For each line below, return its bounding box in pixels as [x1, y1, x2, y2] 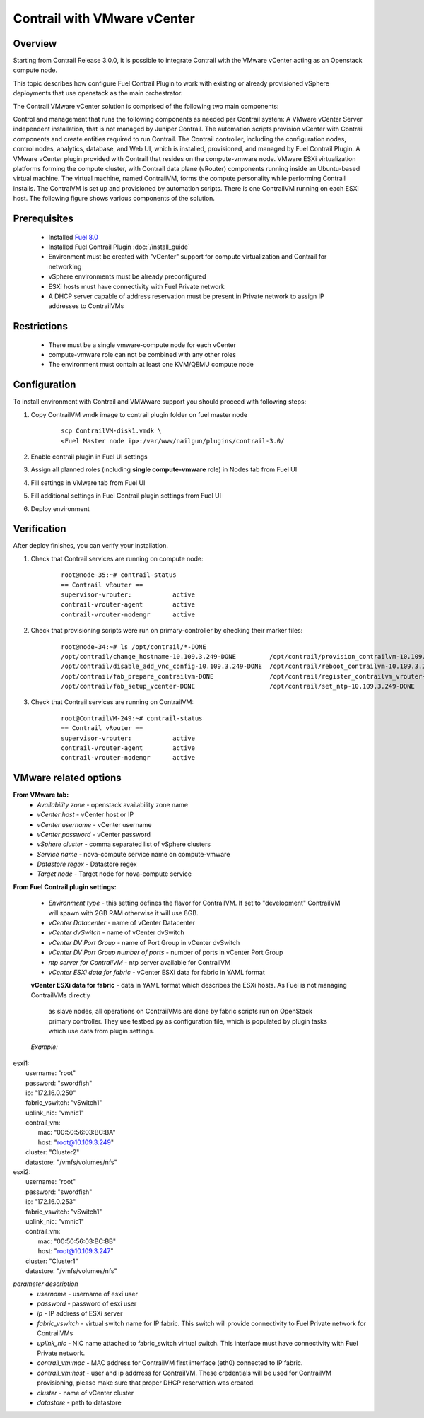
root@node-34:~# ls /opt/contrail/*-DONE [61, 643, 206, 650]
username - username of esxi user [37, 1289, 138, 1298]
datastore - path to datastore [37, 1398, 122, 1407]
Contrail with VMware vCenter [13, 11, 196, 26]
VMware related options [13, 772, 122, 784]
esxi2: [13, 1168, 31, 1176]
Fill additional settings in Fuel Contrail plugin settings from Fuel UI [30, 491, 222, 500]
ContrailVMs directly [30, 990, 91, 1000]
